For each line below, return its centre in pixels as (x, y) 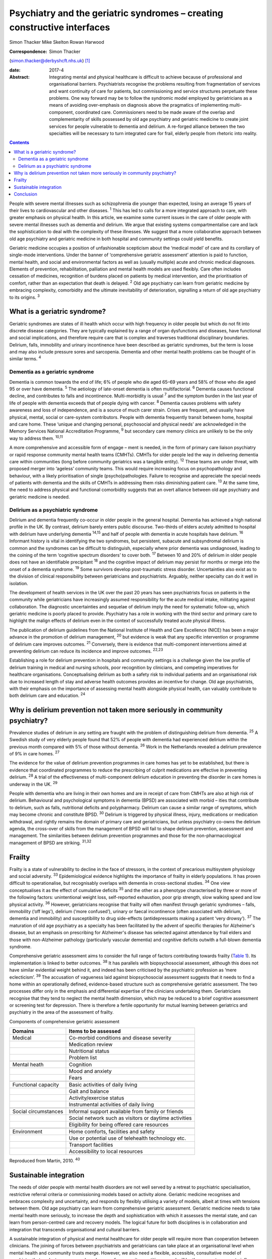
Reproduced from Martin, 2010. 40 (45, 1160)
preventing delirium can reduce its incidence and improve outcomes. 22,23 (86, 651)
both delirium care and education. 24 (47, 695)
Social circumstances (38, 1111)
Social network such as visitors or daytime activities (130, 1118)
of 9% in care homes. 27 (35, 753)
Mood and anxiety (90, 1071)
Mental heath (28, 1065)
